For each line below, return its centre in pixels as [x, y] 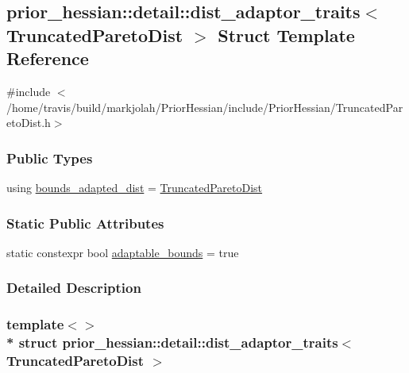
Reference [48, 58]
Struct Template [286, 35]
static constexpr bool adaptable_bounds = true [123, 252]
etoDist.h [29, 123]
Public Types [50, 158]
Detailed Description [74, 288]
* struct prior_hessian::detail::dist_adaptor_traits [172, 342]
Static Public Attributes [85, 223]
